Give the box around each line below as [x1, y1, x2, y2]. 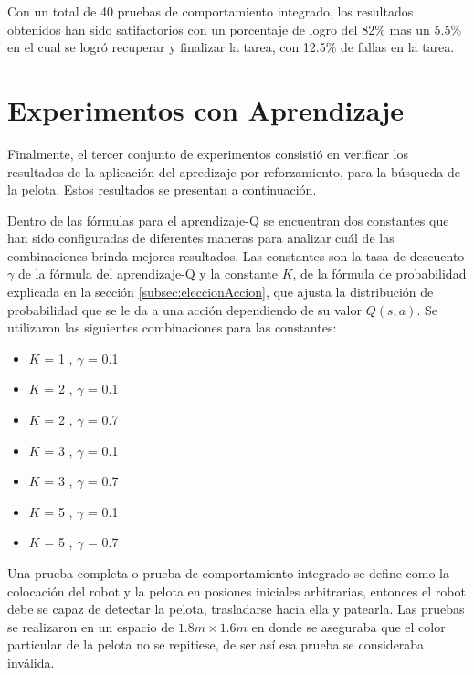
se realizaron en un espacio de [7, 617, 174, 636]
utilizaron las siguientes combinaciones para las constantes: [7, 318, 337, 337]
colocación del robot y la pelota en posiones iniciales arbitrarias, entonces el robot [7, 581, 466, 600]
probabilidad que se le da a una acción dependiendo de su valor [7, 300, 362, 319]
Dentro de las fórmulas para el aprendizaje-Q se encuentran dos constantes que [7, 210, 449, 229]
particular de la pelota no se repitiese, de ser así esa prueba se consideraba [7, 635, 425, 654]
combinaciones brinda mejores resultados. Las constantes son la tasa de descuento [7, 246, 465, 265]
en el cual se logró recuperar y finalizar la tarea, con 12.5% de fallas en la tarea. [7, 37, 455, 57]
